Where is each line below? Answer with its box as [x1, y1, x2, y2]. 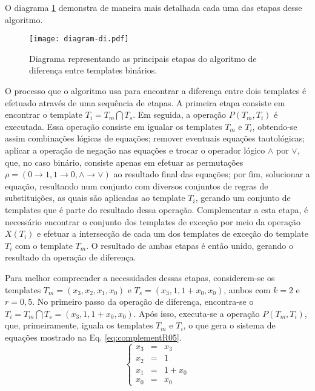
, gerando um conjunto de [195, 191, 291, 204]
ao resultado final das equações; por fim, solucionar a [113, 168, 310, 180]
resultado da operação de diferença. [5, 251, 136, 263]
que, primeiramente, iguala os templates [5, 319, 153, 331]
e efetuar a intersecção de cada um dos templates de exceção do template [37, 227, 308, 240]
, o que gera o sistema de [183, 319, 276, 331]
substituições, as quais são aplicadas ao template [5, 191, 185, 204]
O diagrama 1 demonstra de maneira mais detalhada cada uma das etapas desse [5, 1, 302, 13]
